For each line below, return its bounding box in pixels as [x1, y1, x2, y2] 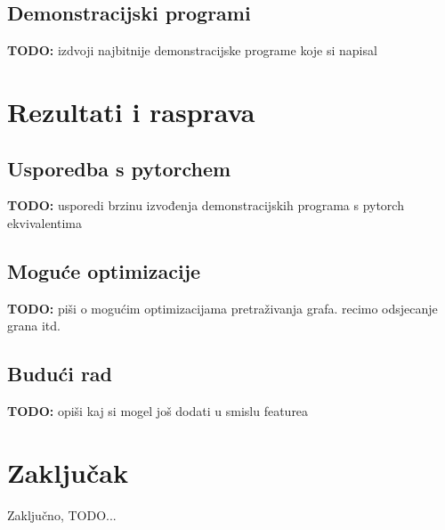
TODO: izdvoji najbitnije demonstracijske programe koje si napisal [7, 41, 377, 60]
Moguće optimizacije [7, 257, 201, 284]
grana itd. [7, 316, 61, 335]
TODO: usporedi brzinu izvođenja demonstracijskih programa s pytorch [7, 196, 404, 215]
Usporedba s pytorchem [7, 154, 231, 182]
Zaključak [7, 453, 128, 490]
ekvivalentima [7, 213, 82, 232]
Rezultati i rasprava [7, 93, 255, 129]
